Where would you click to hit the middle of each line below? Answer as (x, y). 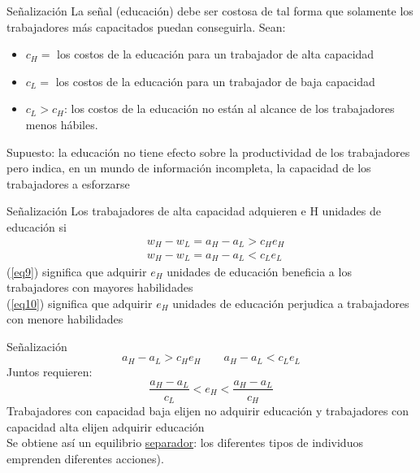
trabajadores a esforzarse (68, 183)
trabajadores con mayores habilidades (100, 287)
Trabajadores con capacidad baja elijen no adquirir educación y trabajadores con (208, 411)
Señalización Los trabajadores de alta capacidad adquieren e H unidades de (194, 211)
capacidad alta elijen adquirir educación (106, 426)
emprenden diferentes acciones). (85, 458)
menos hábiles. (62, 124)
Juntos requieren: (50, 371)
